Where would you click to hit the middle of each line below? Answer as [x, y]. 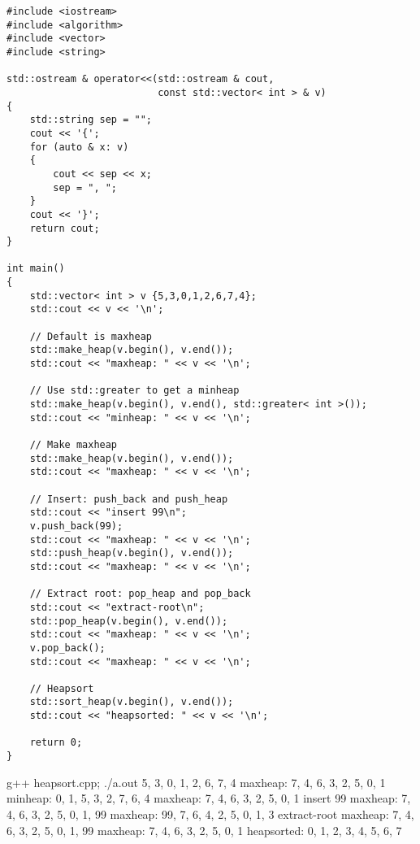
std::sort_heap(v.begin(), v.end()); [132, 702]
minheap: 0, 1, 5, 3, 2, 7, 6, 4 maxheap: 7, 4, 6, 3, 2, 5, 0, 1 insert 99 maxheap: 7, [209, 798]
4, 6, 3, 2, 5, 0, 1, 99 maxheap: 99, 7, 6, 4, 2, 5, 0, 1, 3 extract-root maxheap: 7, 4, [210, 814]
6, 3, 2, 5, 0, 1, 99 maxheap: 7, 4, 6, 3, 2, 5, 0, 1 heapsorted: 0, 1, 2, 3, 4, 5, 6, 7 [204, 830]
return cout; [65, 228]
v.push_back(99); [76, 526]
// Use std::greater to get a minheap [134, 391]
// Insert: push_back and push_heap [129, 499]
